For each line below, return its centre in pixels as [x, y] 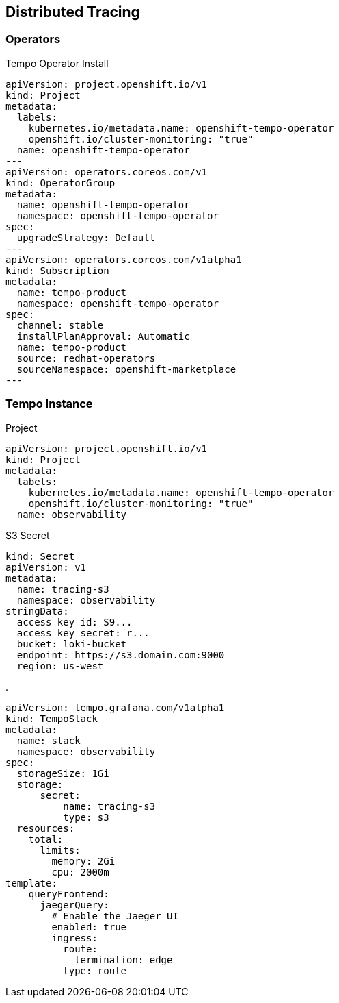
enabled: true [89, 927]
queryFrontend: [69, 894]
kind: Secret [40, 556]
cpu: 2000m [80, 872]
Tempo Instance [49, 404]
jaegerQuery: [74, 905]
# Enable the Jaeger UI [115, 916]
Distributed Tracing [73, 12]
